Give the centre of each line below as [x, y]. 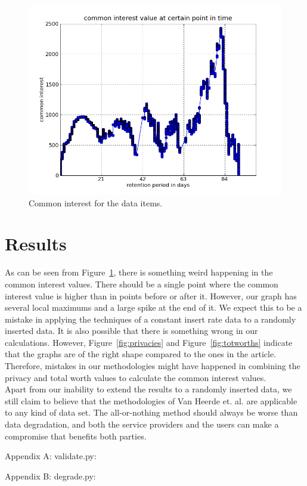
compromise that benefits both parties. [76, 436]
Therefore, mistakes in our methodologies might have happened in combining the [153, 366]
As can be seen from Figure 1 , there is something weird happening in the [139, 272]
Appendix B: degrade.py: [50, 476]
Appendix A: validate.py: [51, 456]
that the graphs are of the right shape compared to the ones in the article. [141, 354]
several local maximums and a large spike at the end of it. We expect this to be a [153, 307]
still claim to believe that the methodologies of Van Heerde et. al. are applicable [151, 400]
